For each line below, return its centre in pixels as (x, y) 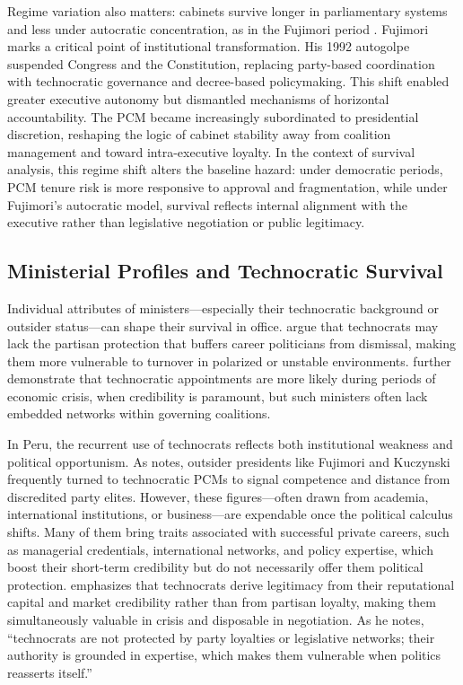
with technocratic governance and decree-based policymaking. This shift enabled (228, 81)
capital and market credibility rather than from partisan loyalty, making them (222, 602)
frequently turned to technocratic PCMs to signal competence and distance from (229, 479)
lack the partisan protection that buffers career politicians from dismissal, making (232, 343)
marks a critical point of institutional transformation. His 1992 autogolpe (209, 46)
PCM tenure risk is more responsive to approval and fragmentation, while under (227, 186)
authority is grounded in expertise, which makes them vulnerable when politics (224, 655)
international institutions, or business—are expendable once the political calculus (230, 514)
